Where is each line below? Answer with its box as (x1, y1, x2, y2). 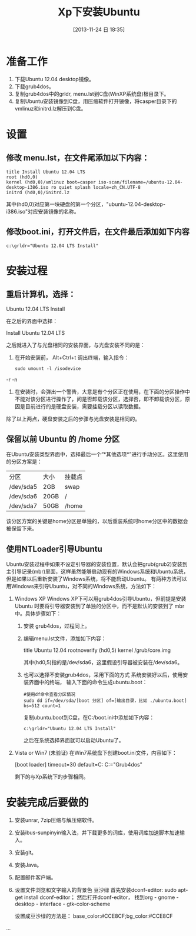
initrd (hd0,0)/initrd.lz (6, 189, 69, 195)
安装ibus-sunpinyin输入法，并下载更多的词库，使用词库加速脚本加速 (14, 829, 180, 836)
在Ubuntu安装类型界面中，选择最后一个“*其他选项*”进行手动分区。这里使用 (6, 451, 188, 458)
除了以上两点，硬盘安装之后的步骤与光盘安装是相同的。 (6, 415, 140, 422)
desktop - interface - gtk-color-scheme (14, 901, 111, 908)
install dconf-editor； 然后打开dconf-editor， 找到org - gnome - (24, 894, 179, 901)
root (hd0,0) (6, 174, 38, 180)
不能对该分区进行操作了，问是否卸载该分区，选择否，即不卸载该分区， (14, 395, 185, 402)
